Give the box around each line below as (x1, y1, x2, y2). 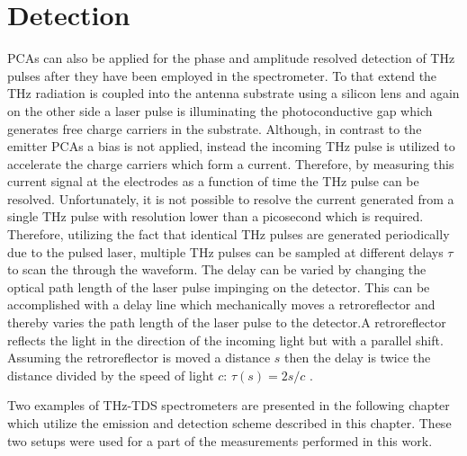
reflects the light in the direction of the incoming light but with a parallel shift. (7, 330, 444, 349)
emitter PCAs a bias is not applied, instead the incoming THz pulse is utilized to (7, 137, 455, 156)
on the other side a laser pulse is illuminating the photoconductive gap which (7, 101, 433, 120)
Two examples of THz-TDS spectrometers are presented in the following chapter (7, 396, 450, 415)
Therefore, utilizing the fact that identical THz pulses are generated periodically (7, 225, 450, 244)
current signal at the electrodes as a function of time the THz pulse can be (7, 172, 419, 191)
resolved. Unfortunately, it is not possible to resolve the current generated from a (7, 189, 454, 208)
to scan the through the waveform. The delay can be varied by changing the (7, 260, 427, 279)
